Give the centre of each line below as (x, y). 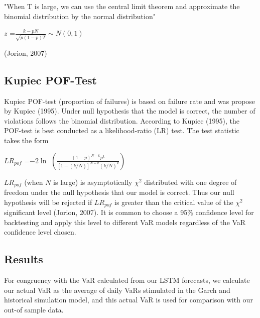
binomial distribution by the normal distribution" (80, 16)
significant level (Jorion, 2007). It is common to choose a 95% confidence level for (129, 212)
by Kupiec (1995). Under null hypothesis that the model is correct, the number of (130, 111)
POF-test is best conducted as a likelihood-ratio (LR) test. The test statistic (122, 130)
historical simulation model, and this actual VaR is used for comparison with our (128, 300)
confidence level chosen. (40, 232)
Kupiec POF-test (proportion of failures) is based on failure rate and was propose (130, 101)
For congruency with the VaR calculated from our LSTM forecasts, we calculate (127, 280)
